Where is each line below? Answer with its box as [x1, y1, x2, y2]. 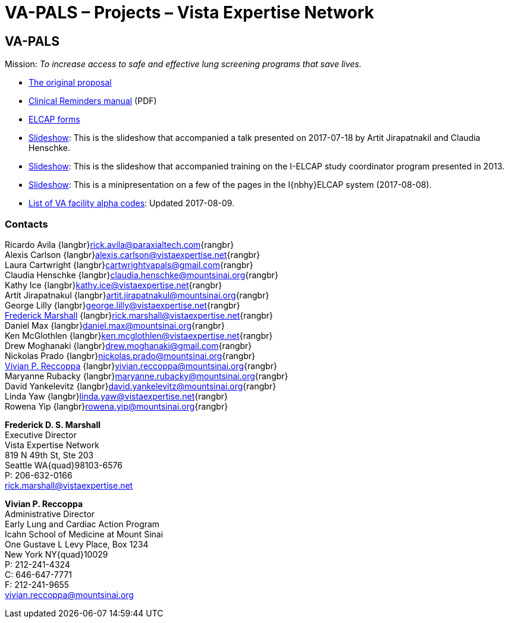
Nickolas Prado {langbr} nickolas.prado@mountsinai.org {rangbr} [5, 350, 256, 361]
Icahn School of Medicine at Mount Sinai [5, 528, 164, 539]
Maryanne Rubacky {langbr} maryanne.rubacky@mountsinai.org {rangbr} [5, 370, 288, 381]
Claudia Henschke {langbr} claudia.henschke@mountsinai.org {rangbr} [5, 269, 278, 280]
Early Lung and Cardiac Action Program [5, 518, 160, 529]
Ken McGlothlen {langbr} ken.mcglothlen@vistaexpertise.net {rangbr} [5, 330, 273, 341]
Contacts [5, 218, 48, 230]
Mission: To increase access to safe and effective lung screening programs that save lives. [5, 59, 362, 70]
